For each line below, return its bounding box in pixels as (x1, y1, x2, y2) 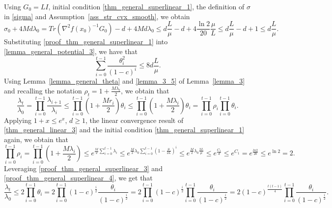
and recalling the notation (4, 85, 82, 95)
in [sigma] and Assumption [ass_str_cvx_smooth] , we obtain (4, 11, 190, 21)
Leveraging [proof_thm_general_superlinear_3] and (4, 163, 163, 173)
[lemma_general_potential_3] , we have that (4, 46, 138, 56)
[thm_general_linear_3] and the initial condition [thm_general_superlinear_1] (4, 124, 245, 135)
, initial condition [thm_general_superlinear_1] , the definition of (48, 1, 245, 11)
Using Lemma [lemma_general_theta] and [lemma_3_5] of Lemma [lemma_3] (4, 76, 245, 86)
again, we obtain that (4, 134, 69, 145)
